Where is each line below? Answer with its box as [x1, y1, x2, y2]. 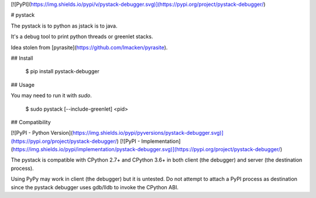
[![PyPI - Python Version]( [11, 129, 73, 136]
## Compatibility [11, 118, 51, 125]
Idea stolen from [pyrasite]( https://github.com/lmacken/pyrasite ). [11, 44, 168, 51]
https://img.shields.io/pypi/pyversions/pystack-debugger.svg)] [72, 129, 224, 136]
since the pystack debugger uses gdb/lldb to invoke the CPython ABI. [11, 183, 178, 190]
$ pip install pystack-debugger [25, 68, 99, 75]
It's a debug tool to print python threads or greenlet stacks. [11, 33, 153, 40]
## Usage [11, 81, 35, 88]
